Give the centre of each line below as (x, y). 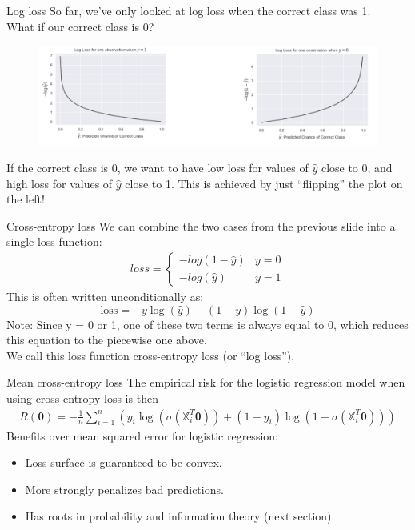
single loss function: (54, 241)
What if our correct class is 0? (80, 26)
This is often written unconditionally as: (105, 296)
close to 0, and (357, 167)
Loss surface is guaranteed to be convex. (124, 462)
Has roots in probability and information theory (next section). (180, 516)
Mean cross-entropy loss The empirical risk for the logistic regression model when (206, 382)
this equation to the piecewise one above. (107, 340)
